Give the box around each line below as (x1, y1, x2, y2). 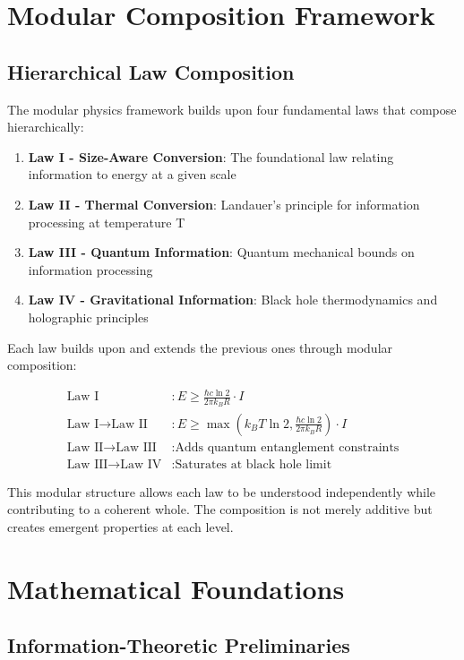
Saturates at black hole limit (175, 458, 332, 471)
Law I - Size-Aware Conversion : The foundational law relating (28, 147, 394, 166)
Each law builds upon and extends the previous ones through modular (7, 338, 393, 356)
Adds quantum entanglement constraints (175, 441, 400, 454)
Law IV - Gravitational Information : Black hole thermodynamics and (28, 290, 438, 309)
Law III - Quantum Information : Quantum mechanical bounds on (28, 243, 415, 261)
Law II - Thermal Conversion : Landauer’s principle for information (28, 194, 420, 213)
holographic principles (28, 307, 149, 326)
